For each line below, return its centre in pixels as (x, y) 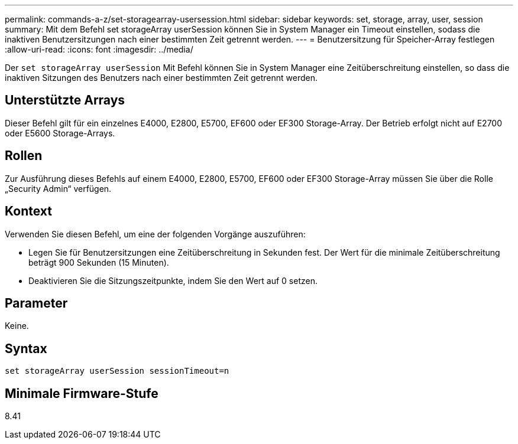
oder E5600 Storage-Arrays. (60, 133)
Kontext (28, 211)
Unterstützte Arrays (65, 100)
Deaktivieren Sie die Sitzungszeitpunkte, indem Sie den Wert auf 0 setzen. (173, 280)
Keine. (17, 326)
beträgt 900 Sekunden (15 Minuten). (99, 262)
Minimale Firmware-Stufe (82, 393)
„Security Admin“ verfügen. (58, 188)
